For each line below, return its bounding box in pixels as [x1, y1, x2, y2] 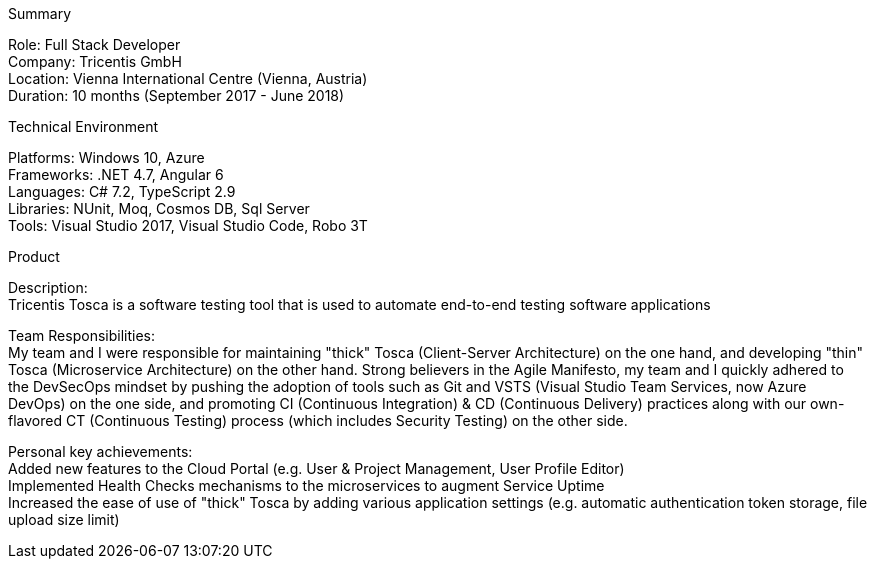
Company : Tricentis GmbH [8, 53, 182, 70]
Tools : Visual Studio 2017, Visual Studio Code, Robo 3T [8, 217, 368, 234]
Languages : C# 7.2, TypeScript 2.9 [8, 183, 236, 200]
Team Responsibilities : [8, 327, 155, 344]
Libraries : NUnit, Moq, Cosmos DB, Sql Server [8, 200, 310, 217]
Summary [8, 5, 72, 22]
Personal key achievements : [8, 443, 193, 460]
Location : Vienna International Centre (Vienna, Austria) [8, 70, 368, 87]
